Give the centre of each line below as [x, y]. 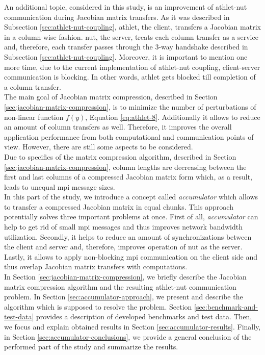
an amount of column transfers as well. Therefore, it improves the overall [118, 127]
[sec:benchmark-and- [226, 306]
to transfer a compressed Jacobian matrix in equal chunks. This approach [119, 206]
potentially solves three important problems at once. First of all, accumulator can [131, 217]
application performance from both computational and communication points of [129, 136]
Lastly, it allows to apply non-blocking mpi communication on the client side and [131, 256]
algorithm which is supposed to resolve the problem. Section [98, 306]
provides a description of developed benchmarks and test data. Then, [144, 316]
